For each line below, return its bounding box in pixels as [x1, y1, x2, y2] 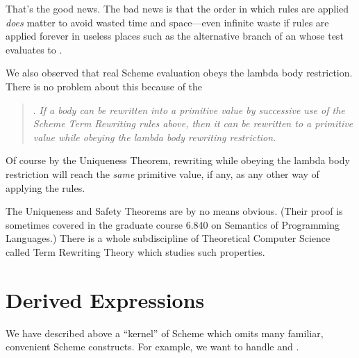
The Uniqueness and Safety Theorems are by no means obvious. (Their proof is [6, 204, 343, 218]
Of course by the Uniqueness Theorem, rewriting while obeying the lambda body [6, 153, 350, 168]
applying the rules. [6, 180, 85, 195]
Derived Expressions [6, 285, 205, 314]
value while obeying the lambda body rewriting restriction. [33, 129, 276, 144]
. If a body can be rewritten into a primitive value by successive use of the [33, 102, 345, 117]
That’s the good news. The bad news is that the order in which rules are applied [6, 1, 349, 15]
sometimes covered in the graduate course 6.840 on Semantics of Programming [6, 217, 340, 231]
